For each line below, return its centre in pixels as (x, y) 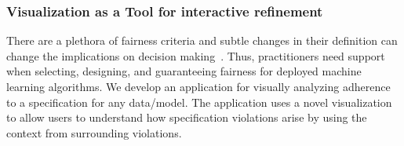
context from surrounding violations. (94, 132)
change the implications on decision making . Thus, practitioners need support (196, 55)
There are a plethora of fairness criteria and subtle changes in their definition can (202, 40)
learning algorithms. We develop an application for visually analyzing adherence (198, 86)
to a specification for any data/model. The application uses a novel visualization (199, 102)
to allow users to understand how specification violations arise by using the (187, 117)
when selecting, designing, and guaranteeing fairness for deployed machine (184, 71)
